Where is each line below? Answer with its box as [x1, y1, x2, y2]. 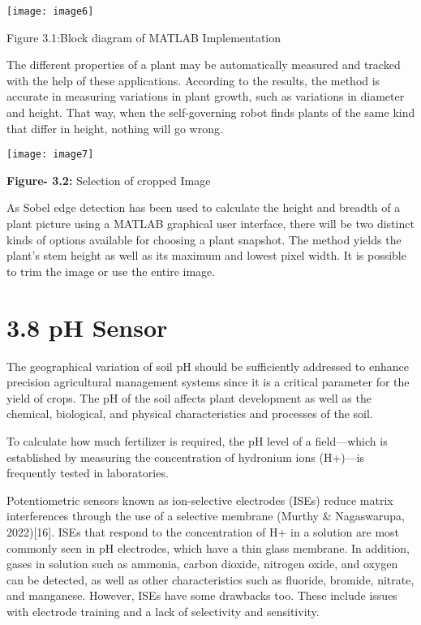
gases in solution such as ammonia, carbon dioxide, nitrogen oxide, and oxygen [6, 555, 398, 572]
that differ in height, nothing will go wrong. [6, 119, 223, 136]
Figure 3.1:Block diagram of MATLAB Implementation [6, 28, 281, 45]
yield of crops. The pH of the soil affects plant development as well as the [6, 389, 372, 406]
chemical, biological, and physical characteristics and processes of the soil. [6, 405, 373, 422]
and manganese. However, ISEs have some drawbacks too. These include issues [6, 587, 397, 604]
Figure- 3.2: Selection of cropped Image [6, 171, 211, 188]
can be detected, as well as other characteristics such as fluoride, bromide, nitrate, [6, 571, 415, 588]
